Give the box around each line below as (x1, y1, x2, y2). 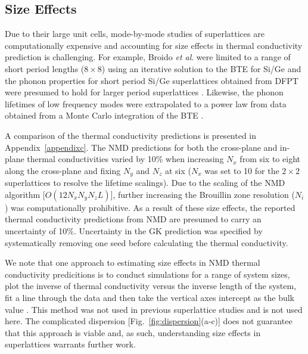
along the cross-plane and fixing (5, 164, 121, 176)
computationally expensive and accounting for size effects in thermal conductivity (5, 39, 303, 51)
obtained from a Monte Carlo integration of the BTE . (5, 109, 204, 122)
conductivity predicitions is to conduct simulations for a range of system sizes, (5, 268, 290, 280)
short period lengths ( (5, 62, 85, 74)
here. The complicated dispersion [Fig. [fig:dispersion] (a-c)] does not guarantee (5, 315, 293, 327)
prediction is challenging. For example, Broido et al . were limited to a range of (5, 51, 291, 63)
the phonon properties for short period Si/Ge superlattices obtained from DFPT (5, 74, 298, 86)
